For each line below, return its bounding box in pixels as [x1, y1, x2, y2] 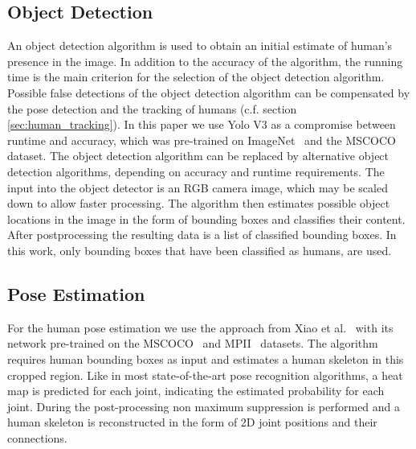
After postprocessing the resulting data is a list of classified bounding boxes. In [7, 226, 397, 243]
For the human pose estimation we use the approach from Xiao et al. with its [7, 319, 394, 336]
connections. [7, 429, 67, 446]
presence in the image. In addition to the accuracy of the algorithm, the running [7, 52, 403, 69]
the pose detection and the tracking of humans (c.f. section [7, 100, 297, 117]
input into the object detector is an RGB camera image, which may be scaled [7, 179, 388, 196]
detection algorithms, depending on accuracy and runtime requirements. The [7, 163, 385, 179]
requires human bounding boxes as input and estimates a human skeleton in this [7, 350, 404, 367]
